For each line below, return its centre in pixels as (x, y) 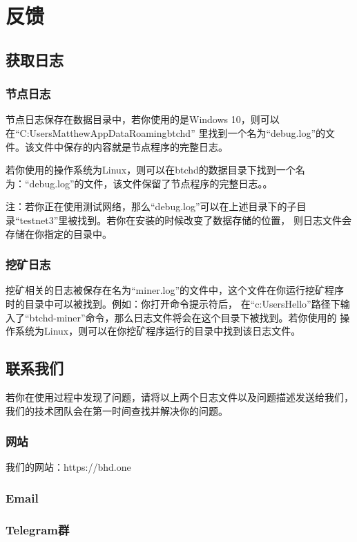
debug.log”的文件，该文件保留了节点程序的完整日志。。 (151, 183)
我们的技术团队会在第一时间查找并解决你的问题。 (117, 410)
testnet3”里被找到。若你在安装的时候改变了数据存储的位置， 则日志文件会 (185, 219)
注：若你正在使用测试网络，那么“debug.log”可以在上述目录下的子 (151, 206)
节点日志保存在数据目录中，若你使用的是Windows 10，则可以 (143, 119)
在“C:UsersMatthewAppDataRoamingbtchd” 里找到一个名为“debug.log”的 (165, 132)
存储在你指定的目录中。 (59, 233)
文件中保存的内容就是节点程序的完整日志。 (131, 146)
